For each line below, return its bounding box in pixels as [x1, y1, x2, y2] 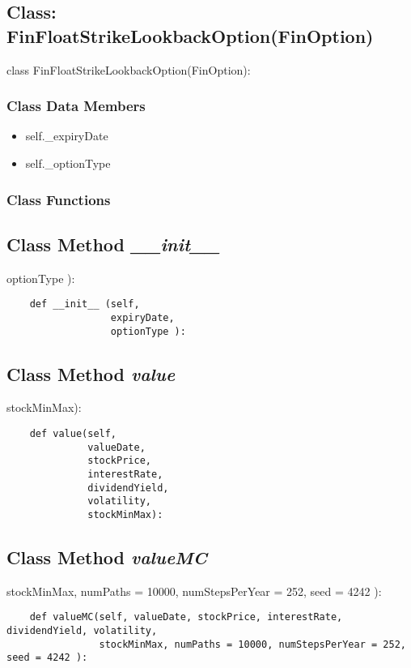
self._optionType [25, 155, 111, 171]
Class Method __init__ [6, 231, 220, 256]
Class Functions [6, 189, 111, 209]
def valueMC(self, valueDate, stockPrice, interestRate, [29, 611, 343, 623]
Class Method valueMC [6, 544, 207, 569]
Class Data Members [6, 96, 146, 116]
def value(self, [29, 428, 117, 439]
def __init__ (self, [29, 298, 140, 310]
